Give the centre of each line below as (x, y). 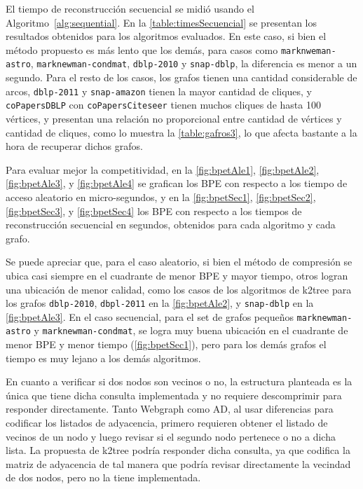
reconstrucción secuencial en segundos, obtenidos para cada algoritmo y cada (171, 225)
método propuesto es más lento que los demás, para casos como (142, 49)
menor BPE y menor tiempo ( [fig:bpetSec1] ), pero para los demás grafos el (166, 344)
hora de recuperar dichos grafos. (74, 146)
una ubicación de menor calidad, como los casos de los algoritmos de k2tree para (179, 289)
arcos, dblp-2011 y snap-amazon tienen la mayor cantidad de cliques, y (159, 91)
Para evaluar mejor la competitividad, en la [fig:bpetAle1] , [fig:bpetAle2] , (163, 169)
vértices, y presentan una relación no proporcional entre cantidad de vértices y (174, 118)
